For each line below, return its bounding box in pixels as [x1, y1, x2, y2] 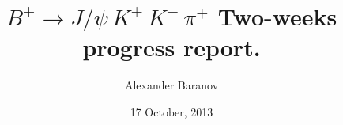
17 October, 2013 [130, 103, 213, 119]
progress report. [82, 31, 261, 63]
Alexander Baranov [124, 77, 219, 93]
